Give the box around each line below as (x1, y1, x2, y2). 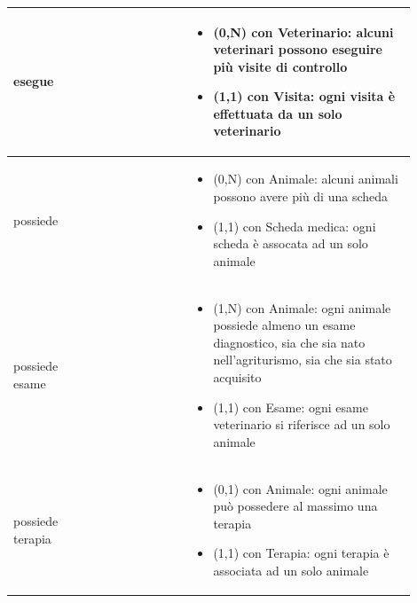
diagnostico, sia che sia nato (213, 333, 366, 351)
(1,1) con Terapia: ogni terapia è (213, 544, 389, 562)
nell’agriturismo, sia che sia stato (213, 350, 392, 369)
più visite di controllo (213, 57, 348, 75)
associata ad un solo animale (213, 560, 369, 579)
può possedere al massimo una (213, 497, 378, 515)
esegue (13, 72, 54, 90)
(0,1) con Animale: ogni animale (213, 479, 388, 497)
